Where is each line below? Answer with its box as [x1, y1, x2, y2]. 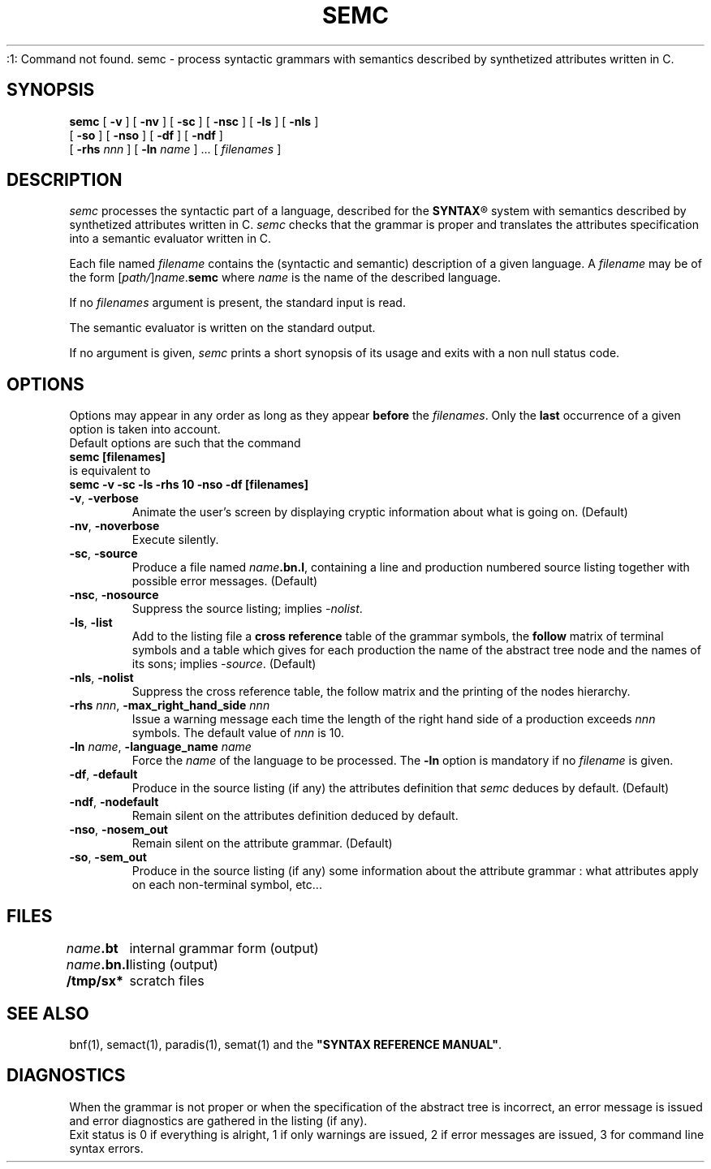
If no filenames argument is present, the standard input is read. [69, 295, 406, 310]
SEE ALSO [6, 1003, 89, 1024]
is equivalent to [69, 464, 151, 478]
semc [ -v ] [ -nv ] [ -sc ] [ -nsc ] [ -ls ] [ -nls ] [69, 114, 319, 128]
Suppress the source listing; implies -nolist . [131, 602, 363, 616]
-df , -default [69, 767, 138, 782]
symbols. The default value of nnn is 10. [131, 726, 345, 740]
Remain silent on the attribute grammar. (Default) [131, 836, 393, 851]
